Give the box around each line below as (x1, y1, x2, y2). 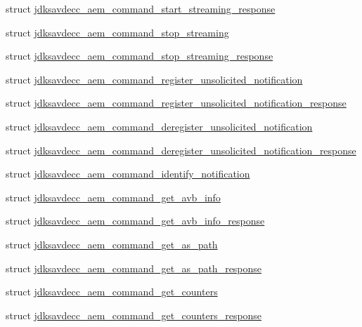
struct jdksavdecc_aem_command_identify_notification (6, 166, 250, 181)
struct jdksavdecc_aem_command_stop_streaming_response (6, 48, 273, 63)
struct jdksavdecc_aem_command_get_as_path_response (6, 260, 262, 275)
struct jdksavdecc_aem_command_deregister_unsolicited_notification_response (6, 142, 356, 157)
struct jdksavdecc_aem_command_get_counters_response (6, 307, 262, 322)
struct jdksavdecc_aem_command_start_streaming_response (6, 1, 276, 15)
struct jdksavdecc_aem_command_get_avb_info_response (6, 213, 265, 228)
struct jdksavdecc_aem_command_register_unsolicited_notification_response (6, 95, 347, 110)
